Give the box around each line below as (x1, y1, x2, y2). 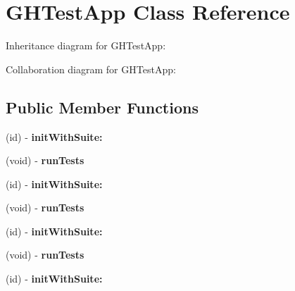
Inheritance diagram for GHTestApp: (6, 38, 166, 53)
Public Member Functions (6, 96, 199, 118)
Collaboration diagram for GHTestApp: (6, 61, 176, 76)
